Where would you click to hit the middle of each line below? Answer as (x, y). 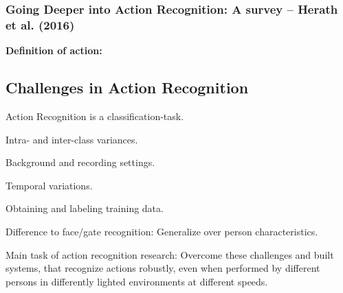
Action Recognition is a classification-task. (95, 116)
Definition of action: (54, 50)
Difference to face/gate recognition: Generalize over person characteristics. (162, 231)
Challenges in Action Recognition (127, 87)
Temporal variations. (49, 185)
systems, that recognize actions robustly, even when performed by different (163, 268)
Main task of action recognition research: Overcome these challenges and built (170, 254)
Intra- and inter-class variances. (72, 139)
